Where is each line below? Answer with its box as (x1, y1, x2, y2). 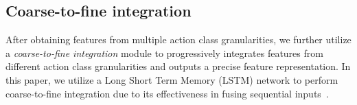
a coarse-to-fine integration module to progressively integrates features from (5, 45, 323, 60)
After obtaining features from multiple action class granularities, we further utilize (5, 32, 352, 47)
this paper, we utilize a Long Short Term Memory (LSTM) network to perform (5, 72, 338, 86)
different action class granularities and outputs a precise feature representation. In (5, 59, 351, 73)
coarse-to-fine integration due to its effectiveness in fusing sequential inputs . (5, 86, 329, 100)
